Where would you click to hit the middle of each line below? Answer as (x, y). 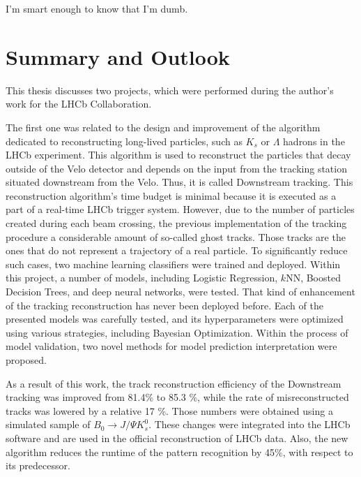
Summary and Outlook (118, 56)
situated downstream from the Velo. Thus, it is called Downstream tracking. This (179, 182)
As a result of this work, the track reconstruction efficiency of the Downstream (174, 383)
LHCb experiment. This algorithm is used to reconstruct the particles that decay (178, 155)
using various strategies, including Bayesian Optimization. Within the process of (177, 332)
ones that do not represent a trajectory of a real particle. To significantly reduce (177, 250)
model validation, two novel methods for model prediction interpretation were (171, 346)
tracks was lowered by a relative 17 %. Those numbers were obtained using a (169, 410)
